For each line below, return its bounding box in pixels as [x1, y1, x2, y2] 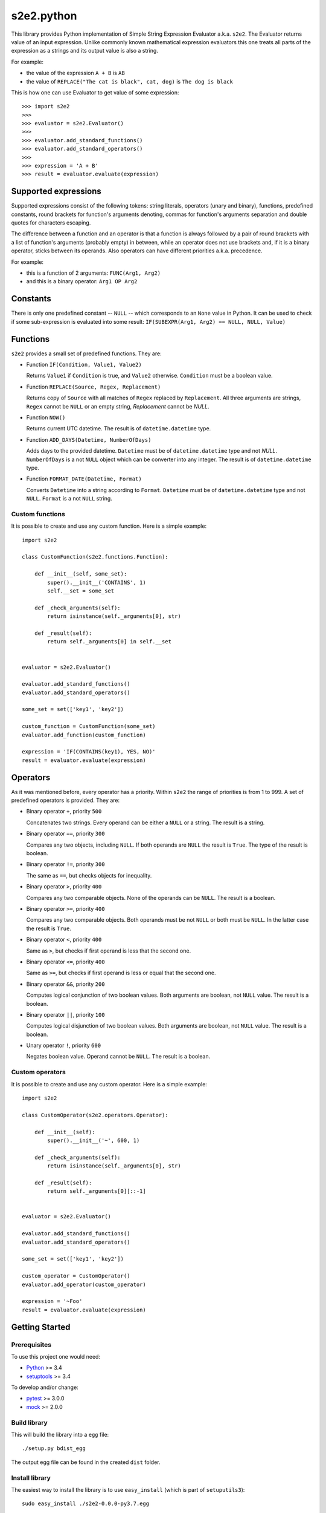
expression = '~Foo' [22, 1298, 83, 1305]
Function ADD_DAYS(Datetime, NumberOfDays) [26, 436, 152, 443]
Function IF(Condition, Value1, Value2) [26, 361, 142, 369]
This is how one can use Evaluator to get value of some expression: [11, 88, 179, 96]
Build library [11, 1418, 48, 1426]
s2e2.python [11, 9, 77, 22]
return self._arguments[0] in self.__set [47, 638, 172, 645]
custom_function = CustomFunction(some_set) [22, 723, 156, 730]
